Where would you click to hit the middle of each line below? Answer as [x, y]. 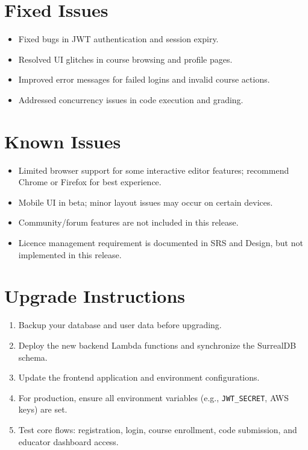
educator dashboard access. [68, 441]
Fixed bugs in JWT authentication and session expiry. [118, 39]
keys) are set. [43, 409]
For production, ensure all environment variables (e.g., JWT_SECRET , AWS [154, 397]
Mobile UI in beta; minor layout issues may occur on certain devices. [146, 202]
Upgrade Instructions [95, 296]
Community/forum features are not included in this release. [128, 222]
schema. [33, 357]
